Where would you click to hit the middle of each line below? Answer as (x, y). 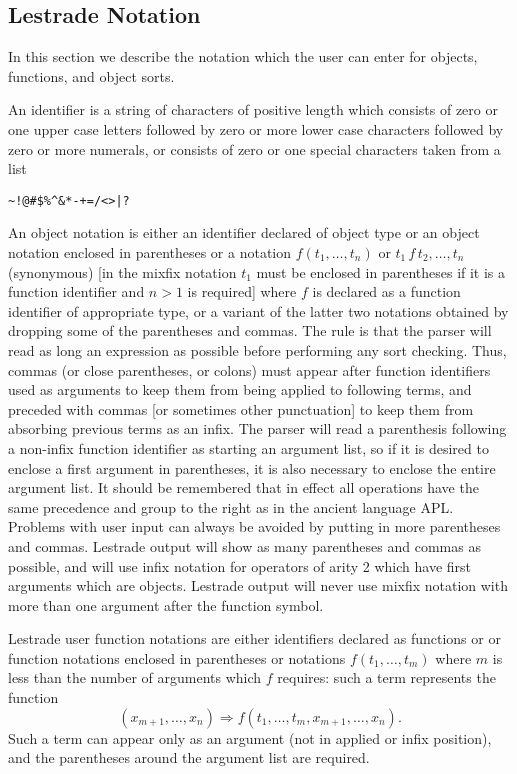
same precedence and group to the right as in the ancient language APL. (231, 506)
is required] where (242, 291)
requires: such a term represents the (386, 677)
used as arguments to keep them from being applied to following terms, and (240, 389)
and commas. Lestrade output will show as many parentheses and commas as (244, 545)
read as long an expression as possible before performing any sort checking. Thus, (257, 349)
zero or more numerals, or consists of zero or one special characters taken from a (254, 148)
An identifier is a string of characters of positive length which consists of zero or (253, 109)
